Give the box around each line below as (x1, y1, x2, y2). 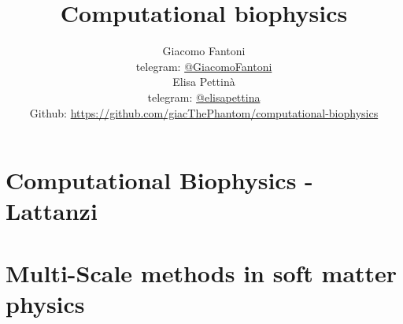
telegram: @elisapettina (147, 88, 261, 105)
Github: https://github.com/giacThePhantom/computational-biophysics (29, 104, 379, 121)
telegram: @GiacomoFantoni (135, 58, 272, 74)
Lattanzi (6, 195, 98, 227)
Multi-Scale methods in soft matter (6, 256, 397, 289)
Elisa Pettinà (172, 73, 235, 90)
